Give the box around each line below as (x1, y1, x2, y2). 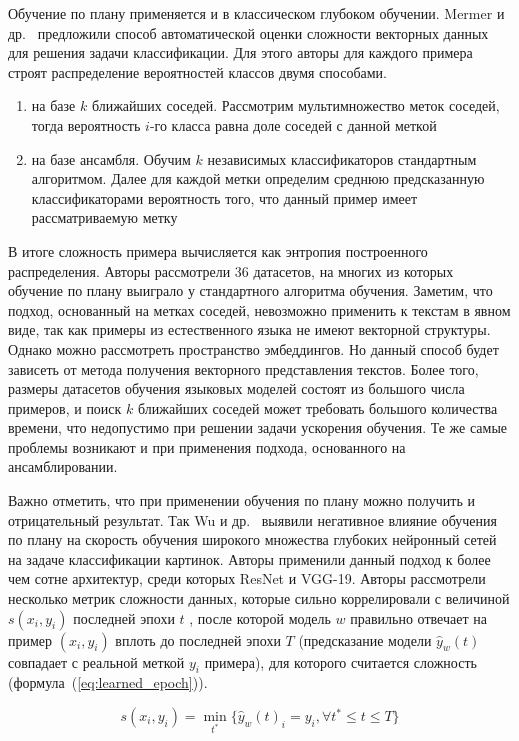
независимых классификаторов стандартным (207, 148, 477, 169)
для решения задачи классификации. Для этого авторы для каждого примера (8, 42, 473, 63)
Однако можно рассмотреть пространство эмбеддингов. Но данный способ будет (8, 338, 499, 359)
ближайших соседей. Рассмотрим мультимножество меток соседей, (91, 95, 500, 116)
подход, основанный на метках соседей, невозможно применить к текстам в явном (8, 299, 511, 320)
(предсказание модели (298, 629, 432, 650)
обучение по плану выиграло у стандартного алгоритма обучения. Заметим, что (8, 280, 493, 301)
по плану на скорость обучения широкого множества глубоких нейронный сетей (8, 529, 497, 550)
